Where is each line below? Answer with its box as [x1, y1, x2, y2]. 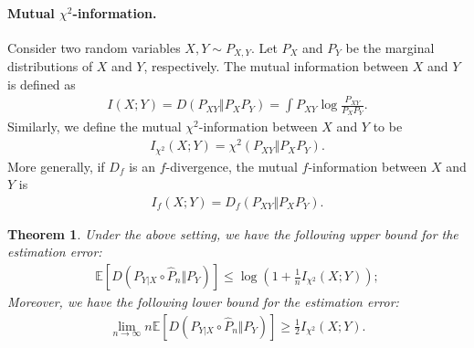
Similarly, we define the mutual [7, 117, 182, 136]
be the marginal [345, 37, 435, 57]
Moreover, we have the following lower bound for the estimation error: [7, 292, 399, 311]
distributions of [7, 57, 93, 76]
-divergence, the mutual [165, 156, 298, 175]
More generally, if [7, 156, 105, 175]
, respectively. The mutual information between [143, 57, 408, 76]
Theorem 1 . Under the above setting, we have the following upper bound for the [7, 224, 458, 243]
